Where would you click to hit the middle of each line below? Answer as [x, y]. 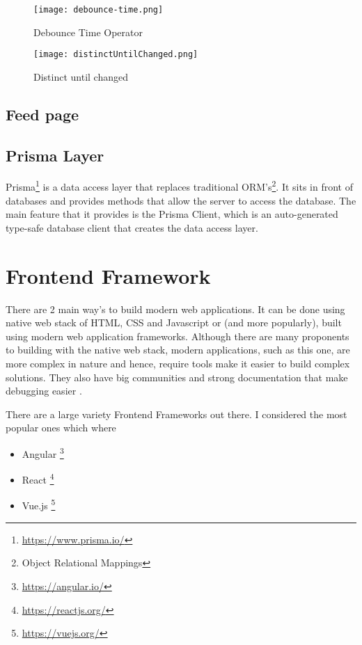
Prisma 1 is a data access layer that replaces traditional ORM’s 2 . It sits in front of [179, 186]
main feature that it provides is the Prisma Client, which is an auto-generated [172, 214]
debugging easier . [44, 391]
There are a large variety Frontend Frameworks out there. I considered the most [176, 414]
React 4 [38, 478]
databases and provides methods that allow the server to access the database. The [181, 200]
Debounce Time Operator [88, 32]
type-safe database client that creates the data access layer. [132, 227]
